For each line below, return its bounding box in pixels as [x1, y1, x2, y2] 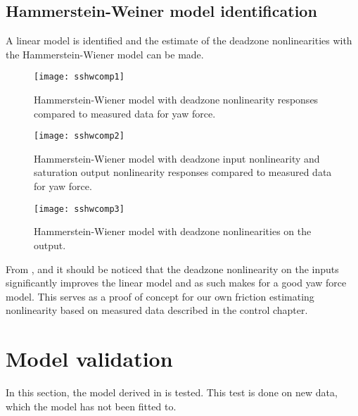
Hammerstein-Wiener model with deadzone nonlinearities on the [34, 224, 312, 239]
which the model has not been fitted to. [6, 398, 177, 413]
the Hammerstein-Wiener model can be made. [6, 46, 204, 61]
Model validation [6, 344, 173, 373]
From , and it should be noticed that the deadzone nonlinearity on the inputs [6, 261, 339, 276]
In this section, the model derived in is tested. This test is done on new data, [6, 385, 338, 400]
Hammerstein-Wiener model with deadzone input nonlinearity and [34, 151, 320, 165]
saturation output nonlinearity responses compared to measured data [34, 165, 332, 179]
